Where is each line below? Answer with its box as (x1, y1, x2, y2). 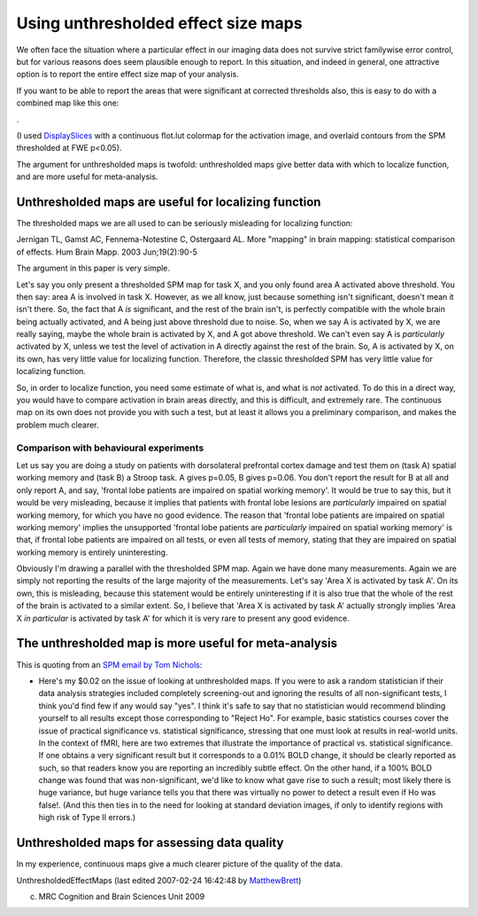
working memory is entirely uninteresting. (16, 546, 168, 558)
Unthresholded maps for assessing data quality (16, 835, 284, 850)
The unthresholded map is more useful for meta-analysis (16, 636, 338, 651)
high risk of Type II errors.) (38, 812, 136, 823)
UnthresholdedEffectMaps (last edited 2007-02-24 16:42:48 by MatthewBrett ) (16, 874, 302, 886)
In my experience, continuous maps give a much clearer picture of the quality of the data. (16, 858, 343, 869)
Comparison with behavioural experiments (16, 442, 204, 454)
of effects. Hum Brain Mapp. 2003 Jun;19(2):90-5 (16, 247, 198, 257)
